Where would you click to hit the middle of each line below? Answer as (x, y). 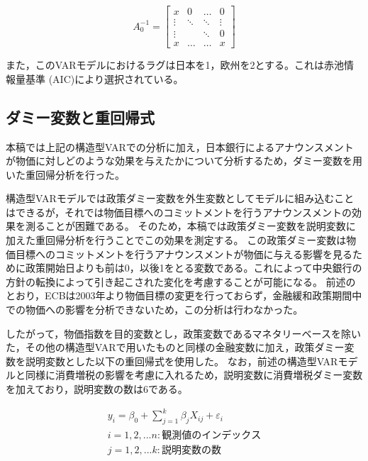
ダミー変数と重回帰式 (80, 117)
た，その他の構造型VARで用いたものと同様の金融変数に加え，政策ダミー (175, 347)
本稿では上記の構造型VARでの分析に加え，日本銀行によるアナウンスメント (180, 146)
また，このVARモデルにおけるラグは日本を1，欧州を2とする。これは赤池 (175, 65)
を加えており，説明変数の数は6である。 (97, 389)
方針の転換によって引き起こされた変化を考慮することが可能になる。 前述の (181, 281)
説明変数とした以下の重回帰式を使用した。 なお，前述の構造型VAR (182, 361)
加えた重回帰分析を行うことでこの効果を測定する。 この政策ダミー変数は (176, 240)
